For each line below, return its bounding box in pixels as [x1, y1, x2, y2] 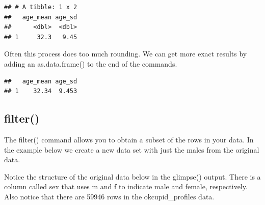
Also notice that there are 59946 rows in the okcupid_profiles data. [4, 191, 215, 201]
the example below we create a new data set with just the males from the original [4, 144, 259, 155]
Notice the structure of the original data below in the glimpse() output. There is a [4, 171, 261, 182]
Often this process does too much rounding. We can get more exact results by [4, 48, 247, 59]
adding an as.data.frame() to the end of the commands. [4, 58, 177, 69]
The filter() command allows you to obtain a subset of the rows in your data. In [4, 134, 254, 144]
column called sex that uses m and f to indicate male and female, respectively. [4, 181, 248, 192]
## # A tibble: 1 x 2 [4, 4, 77, 11]
